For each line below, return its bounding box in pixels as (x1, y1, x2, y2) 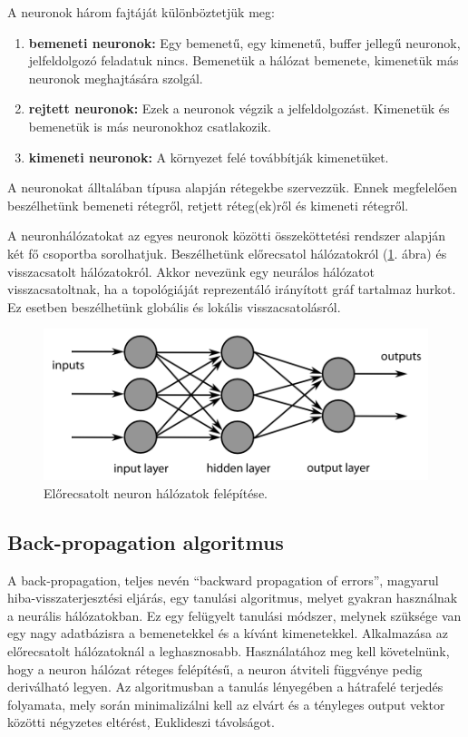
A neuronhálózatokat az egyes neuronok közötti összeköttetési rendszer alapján (7, 226, 446, 245)
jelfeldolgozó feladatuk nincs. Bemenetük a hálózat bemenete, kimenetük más (28, 51, 459, 70)
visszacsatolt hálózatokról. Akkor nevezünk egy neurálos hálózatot (7, 261, 375, 280)
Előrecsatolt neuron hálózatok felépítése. (44, 483, 268, 502)
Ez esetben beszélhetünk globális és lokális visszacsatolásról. (7, 297, 341, 316)
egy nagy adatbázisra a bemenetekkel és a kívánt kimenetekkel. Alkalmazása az (7, 624, 448, 643)
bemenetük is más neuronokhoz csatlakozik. (28, 116, 271, 135)
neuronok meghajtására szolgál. (28, 68, 203, 87)
